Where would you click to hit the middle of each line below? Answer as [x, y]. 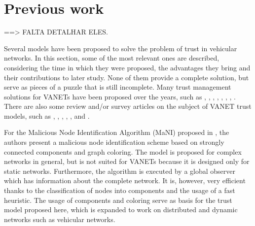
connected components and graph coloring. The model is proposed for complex [123, 151]
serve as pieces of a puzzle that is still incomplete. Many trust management [118, 87]
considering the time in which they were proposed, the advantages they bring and [127, 67]
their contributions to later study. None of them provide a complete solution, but [127, 77]
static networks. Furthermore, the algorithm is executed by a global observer [120, 171]
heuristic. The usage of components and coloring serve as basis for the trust [118, 200]
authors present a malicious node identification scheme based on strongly [114, 142]
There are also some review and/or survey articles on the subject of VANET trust [128, 106]
